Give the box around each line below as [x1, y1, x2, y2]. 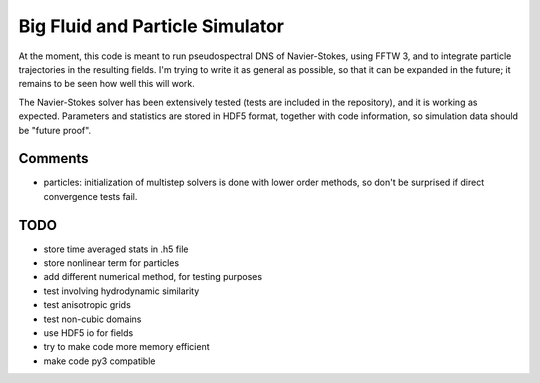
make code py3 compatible [43, 355, 156, 367]
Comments [18, 150, 89, 167]
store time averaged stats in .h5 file [43, 243, 189, 255]
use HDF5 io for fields [43, 327, 134, 339]
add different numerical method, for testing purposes [43, 271, 263, 283]
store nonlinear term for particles [43, 257, 180, 269]
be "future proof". [18, 124, 92, 136]
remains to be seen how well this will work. [18, 78, 195, 90]
